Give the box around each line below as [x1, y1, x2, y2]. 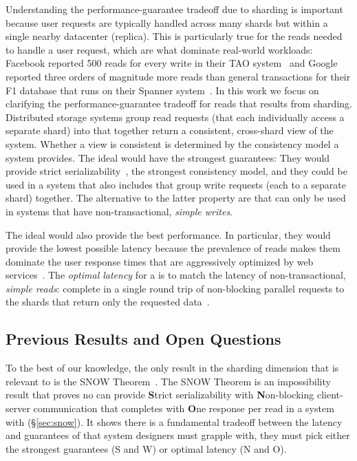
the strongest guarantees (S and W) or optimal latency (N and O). [6, 441, 287, 455]
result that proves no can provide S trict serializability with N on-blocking [6, 387, 314, 402]
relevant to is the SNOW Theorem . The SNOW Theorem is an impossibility [6, 374, 331, 388]
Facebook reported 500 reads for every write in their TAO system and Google [6, 56, 338, 70]
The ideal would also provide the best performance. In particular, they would [6, 227, 331, 242]
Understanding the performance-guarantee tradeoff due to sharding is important [6, 2, 343, 16]
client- [316, 387, 343, 402]
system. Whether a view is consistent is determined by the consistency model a [6, 136, 339, 151]
